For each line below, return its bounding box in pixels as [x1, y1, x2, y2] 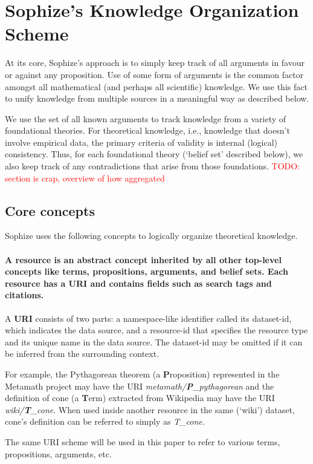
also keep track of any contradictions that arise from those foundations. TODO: [5, 160, 300, 172]
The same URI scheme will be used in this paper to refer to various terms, [5, 435, 280, 448]
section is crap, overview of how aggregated [5, 171, 165, 184]
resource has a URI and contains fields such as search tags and [5, 276, 272, 289]
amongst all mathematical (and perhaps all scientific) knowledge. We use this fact [5, 80, 308, 93]
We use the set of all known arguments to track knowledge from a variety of [5, 112, 286, 125]
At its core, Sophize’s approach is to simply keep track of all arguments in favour [5, 56, 305, 69]
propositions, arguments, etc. [5, 447, 112, 460]
